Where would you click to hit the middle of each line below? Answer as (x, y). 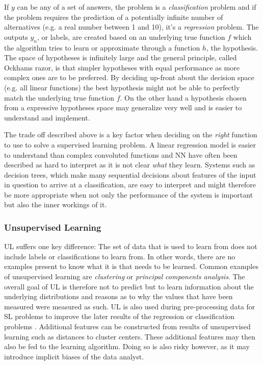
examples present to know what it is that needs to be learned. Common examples (131, 266)
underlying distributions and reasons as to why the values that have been (119, 296)
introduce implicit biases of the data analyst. (74, 356)
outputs (16, 36)
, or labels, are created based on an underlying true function (131, 36)
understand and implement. (47, 117)
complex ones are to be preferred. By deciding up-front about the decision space (129, 77)
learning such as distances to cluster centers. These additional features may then (130, 336)
